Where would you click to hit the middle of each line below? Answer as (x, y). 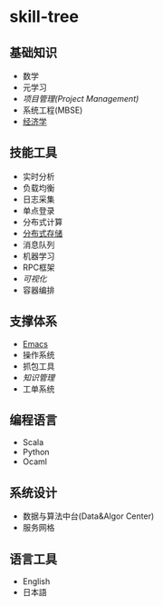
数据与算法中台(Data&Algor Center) (88, 516)
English (36, 581)
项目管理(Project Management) (81, 99)
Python (36, 452)
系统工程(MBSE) (53, 110)
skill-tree (44, 17)
